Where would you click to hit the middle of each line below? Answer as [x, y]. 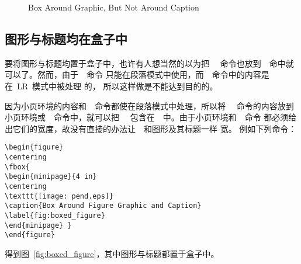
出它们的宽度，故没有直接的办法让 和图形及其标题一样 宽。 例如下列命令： [151, 128]
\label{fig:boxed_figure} [55, 215]
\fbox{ [17, 167]
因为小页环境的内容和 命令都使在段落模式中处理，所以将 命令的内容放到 [149, 105]
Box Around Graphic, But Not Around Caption [114, 7]
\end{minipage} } [38, 225]
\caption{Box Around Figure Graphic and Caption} [103, 206]
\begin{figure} [34, 147]
